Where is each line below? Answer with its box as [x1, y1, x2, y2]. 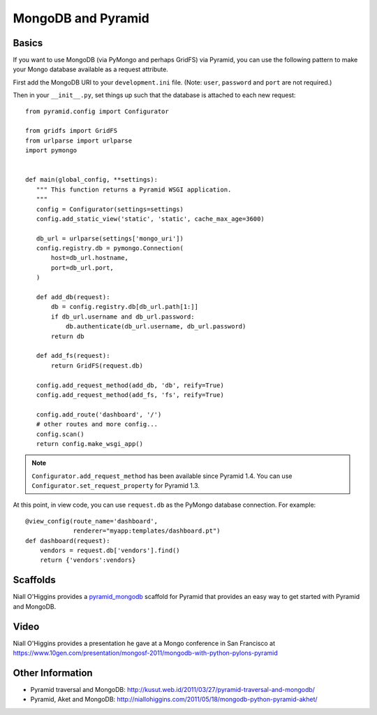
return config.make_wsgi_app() [36, 440, 143, 447]
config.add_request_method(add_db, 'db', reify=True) [36, 381, 225, 389]
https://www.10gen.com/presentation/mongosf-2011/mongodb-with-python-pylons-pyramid [13, 649, 279, 657]
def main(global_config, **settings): [25, 175, 158, 184]
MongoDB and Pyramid [13, 10, 149, 26]
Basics [13, 37, 43, 49]
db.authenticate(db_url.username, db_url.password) [65, 322, 246, 331]
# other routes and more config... [36, 420, 158, 428]
